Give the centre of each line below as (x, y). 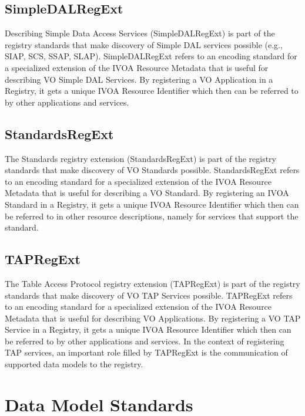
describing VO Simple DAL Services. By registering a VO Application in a (139, 79)
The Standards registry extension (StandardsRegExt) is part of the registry (141, 158)
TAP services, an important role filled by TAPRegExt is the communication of (146, 352)
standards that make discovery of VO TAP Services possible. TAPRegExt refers (149, 295)
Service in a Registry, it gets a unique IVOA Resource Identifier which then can (148, 329)
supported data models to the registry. (74, 364)
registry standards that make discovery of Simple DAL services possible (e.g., (144, 44)
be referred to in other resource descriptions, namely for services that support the (152, 216)
